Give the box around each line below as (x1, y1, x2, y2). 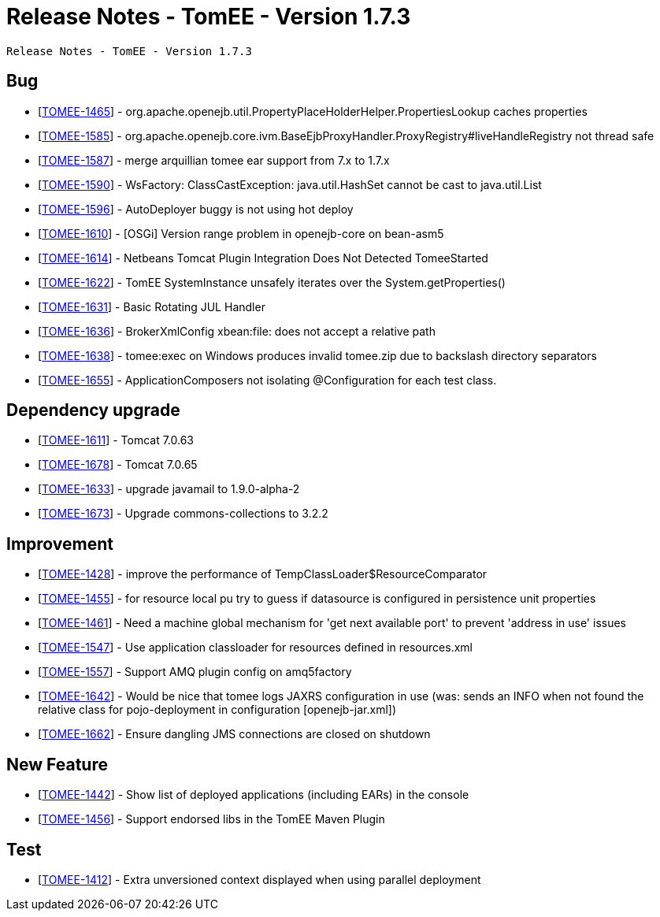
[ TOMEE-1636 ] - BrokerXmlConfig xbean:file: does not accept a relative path (38, 324, 436, 338)
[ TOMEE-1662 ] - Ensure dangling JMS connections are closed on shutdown (38, 727, 431, 741)
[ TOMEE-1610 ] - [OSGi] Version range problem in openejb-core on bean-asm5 (38, 226, 444, 240)
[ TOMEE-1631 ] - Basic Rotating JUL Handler (38, 299, 265, 314)
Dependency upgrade (6, 400, 180, 421)
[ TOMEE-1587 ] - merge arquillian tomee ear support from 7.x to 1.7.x (38, 153, 390, 167)
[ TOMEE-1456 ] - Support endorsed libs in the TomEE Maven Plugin (38, 812, 385, 826)
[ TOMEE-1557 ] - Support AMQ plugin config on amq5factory (38, 665, 352, 679)
